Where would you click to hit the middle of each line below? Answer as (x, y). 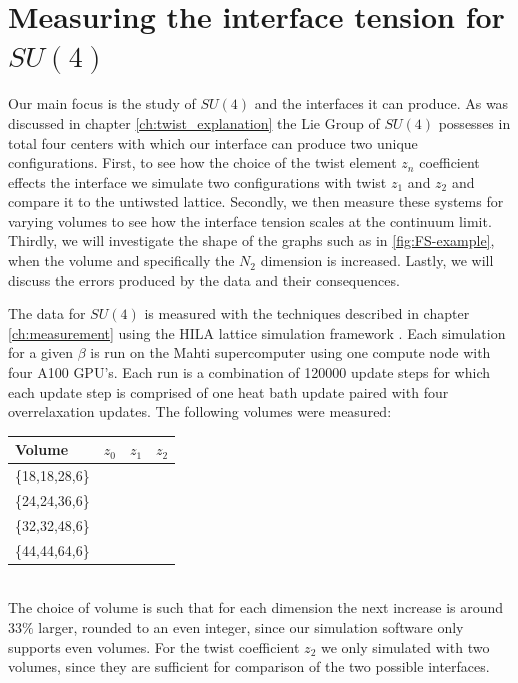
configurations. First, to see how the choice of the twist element (202, 162)
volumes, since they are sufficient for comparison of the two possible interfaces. (249, 666)
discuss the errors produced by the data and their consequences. (204, 279)
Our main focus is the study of (102, 103)
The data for (47, 313)
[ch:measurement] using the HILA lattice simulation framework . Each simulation (257, 332)
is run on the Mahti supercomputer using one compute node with (290, 352)
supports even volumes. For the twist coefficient (154, 646)
